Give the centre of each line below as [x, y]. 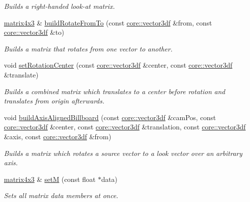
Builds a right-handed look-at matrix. [59, 6]
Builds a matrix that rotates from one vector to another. [88, 48]
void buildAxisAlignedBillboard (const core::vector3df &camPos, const [110, 117]
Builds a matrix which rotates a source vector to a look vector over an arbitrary [123, 153]
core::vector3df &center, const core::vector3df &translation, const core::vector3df [125, 127]
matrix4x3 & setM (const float [50, 179]
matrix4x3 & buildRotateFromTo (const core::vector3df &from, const [108, 22]
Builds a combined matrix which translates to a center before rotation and [115, 91]
